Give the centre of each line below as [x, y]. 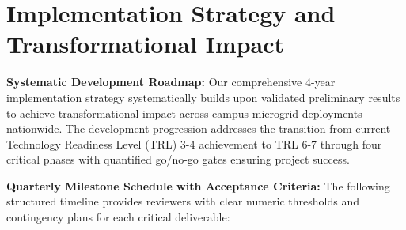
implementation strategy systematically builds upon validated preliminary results [203, 97]
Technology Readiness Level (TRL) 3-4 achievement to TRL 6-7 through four [194, 143]
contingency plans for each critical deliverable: [118, 217]
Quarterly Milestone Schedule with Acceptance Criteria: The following [198, 185]
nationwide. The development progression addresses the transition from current [199, 128]
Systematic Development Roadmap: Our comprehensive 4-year [171, 82]
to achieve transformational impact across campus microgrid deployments [184, 113]
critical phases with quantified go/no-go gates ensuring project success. [178, 159]
